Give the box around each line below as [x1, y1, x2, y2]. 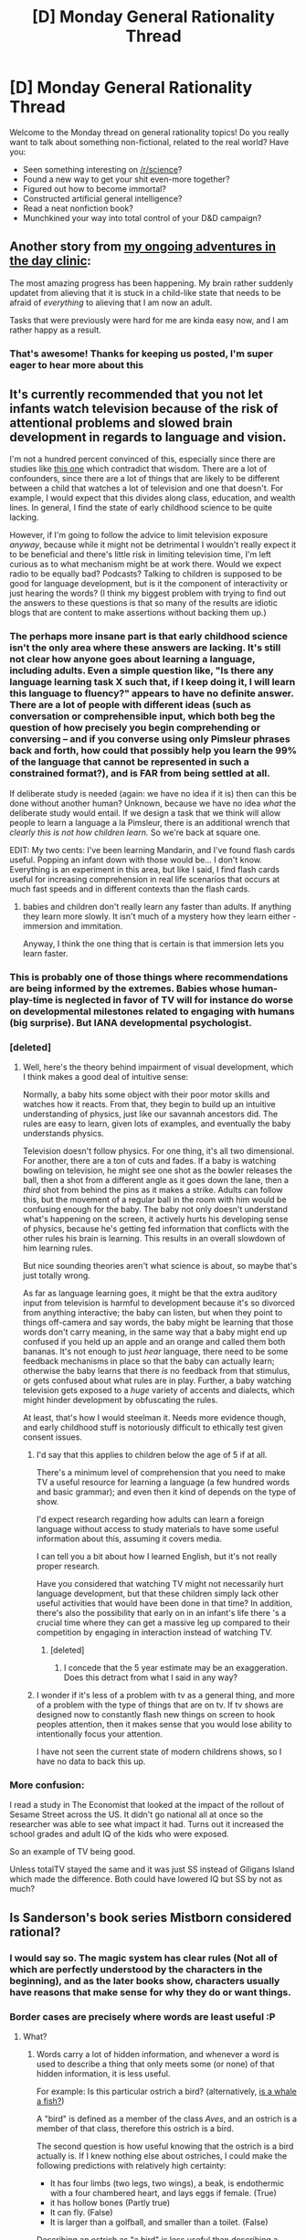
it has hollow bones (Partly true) [49, 2197, 171, 2208]
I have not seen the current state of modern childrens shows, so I [36, 1747, 282, 1757]
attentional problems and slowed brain [9, 416, 233, 431]
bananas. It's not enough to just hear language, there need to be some [22, 1346, 289, 1357]
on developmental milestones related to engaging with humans [9, 1005, 295, 1018]
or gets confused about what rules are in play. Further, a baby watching [22, 1375, 292, 1386]
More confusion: [9, 1779, 85, 1791]
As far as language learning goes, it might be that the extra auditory [22, 1288, 278, 1298]
